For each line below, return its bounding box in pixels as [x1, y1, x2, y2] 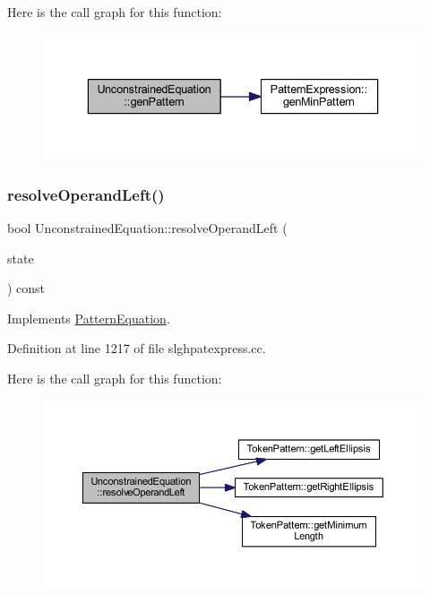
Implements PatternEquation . [7, 308, 170, 327]
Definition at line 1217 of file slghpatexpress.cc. [7, 339, 266, 358]
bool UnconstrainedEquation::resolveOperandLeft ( [7, 218, 288, 237]
